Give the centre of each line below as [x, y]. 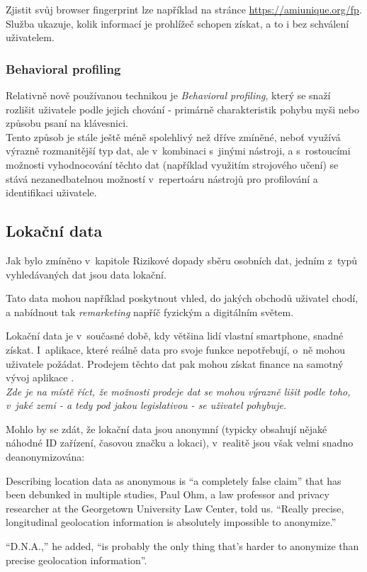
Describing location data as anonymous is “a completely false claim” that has [174, 480]
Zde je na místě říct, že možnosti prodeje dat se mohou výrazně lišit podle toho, [178, 391]
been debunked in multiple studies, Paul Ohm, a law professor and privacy [168, 494]
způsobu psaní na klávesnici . [67, 123]
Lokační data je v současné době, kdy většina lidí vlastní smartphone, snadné [175, 336]
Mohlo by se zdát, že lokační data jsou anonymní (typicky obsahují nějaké [166, 428]
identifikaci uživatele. [51, 192]
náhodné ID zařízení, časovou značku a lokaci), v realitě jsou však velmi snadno [180, 443]
